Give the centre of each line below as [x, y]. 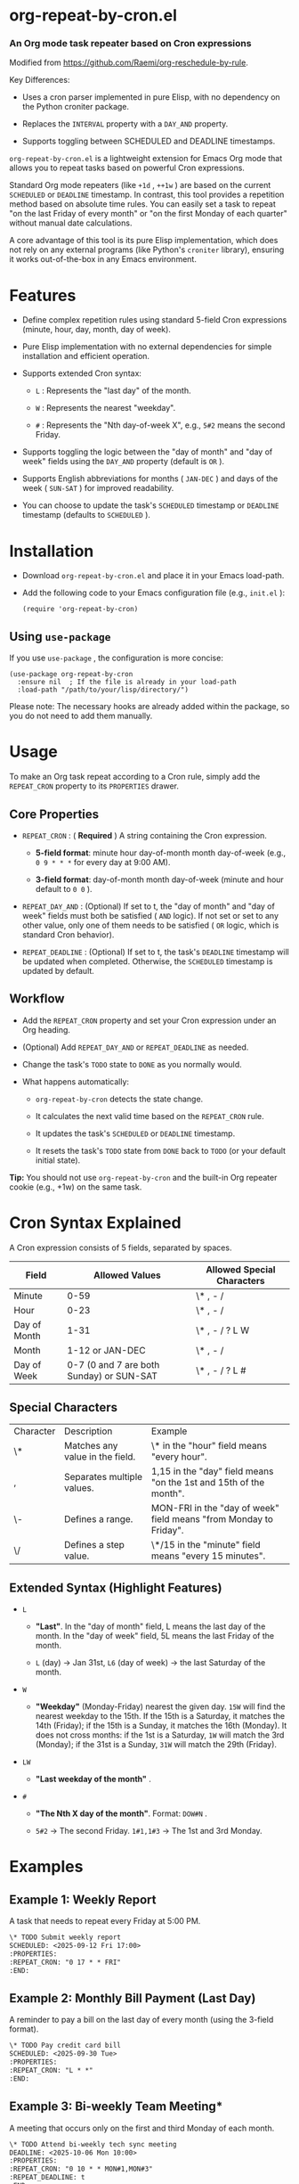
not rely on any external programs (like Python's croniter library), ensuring [147, 249]
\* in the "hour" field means [209, 1446]
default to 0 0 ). [64, 888]
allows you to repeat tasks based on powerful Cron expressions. [127, 168]
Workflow [37, 999]
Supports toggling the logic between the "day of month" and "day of [147, 452]
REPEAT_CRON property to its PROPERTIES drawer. [94, 786]
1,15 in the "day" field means [212, 1471]
